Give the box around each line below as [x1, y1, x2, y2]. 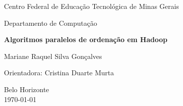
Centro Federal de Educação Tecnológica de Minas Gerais [4, 1, 179, 11]
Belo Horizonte [4, 84, 49, 94]
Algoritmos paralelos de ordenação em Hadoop [4, 34, 168, 45]
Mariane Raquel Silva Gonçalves [4, 51, 102, 61]
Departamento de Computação [4, 17, 97, 28]
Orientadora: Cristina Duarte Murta [4, 67, 114, 78]
